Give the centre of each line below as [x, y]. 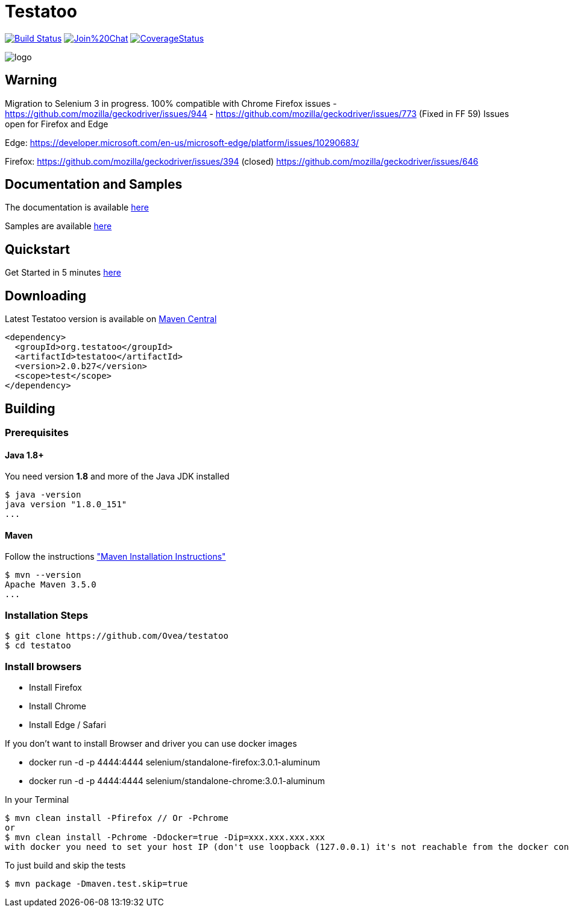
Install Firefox [55, 687]
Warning [31, 80]
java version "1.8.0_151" [66, 505]
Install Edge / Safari [68, 724]
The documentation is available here [77, 207]
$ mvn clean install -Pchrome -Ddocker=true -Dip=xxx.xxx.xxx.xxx [165, 837]
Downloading [46, 296]
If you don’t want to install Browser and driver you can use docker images [151, 743]
